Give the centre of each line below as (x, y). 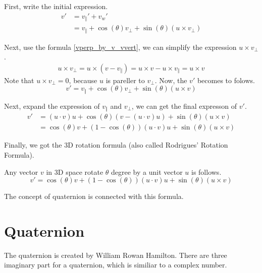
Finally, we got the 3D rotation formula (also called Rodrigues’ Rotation (116, 145)
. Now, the (171, 80)
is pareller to (125, 80)
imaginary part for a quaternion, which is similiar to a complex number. (116, 265)
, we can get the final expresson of (184, 106)
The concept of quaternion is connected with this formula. (94, 196)
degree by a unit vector (147, 172)
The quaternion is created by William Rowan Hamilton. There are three (116, 255)
